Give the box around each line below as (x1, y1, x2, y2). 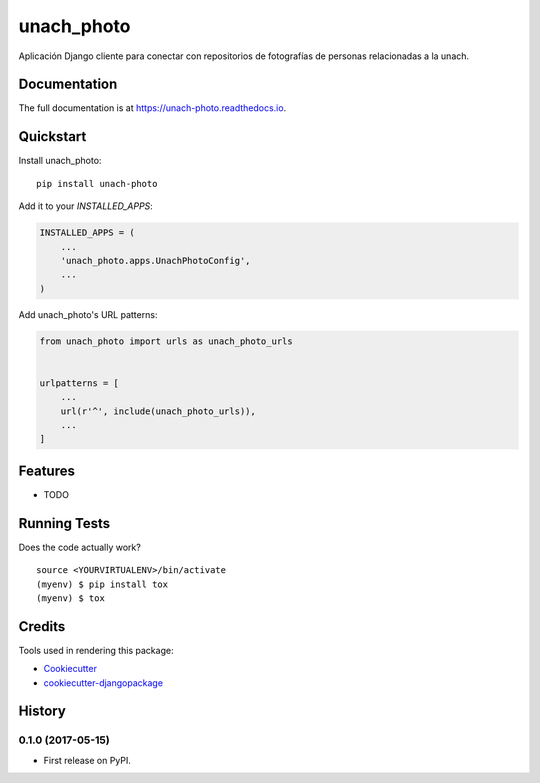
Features (18, 462, 75, 479)
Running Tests (18, 515, 110, 532)
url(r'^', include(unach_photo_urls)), (60, 405, 257, 417)
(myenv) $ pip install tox (36, 578, 169, 590)
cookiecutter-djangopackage (43, 676, 164, 689)
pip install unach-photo (36, 178, 158, 189)
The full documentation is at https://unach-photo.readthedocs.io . (18, 102, 287, 114)
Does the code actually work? (18, 541, 142, 553)
